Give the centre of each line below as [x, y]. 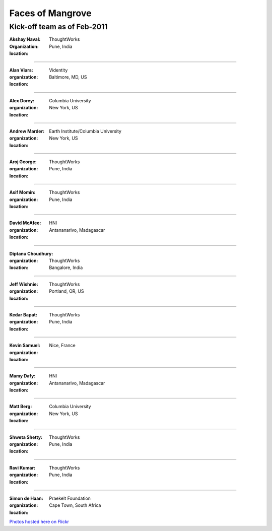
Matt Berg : [21, 407]
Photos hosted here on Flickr [39, 522]
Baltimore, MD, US [68, 77]
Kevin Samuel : [25, 346]
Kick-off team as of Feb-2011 [58, 27]
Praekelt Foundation [70, 498]
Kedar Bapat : [23, 314]
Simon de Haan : [26, 498]
